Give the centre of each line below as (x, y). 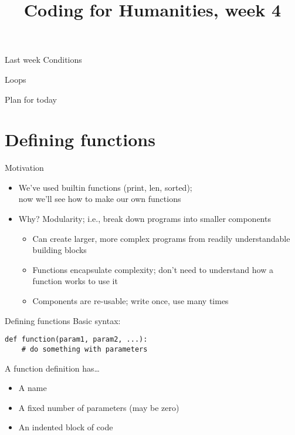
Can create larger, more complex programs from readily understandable (161, 238)
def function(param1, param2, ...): (76, 340)
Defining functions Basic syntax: (63, 320)
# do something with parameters (84, 349)
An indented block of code (66, 427)
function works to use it (75, 281)
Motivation (24, 168)
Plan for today (31, 99)
